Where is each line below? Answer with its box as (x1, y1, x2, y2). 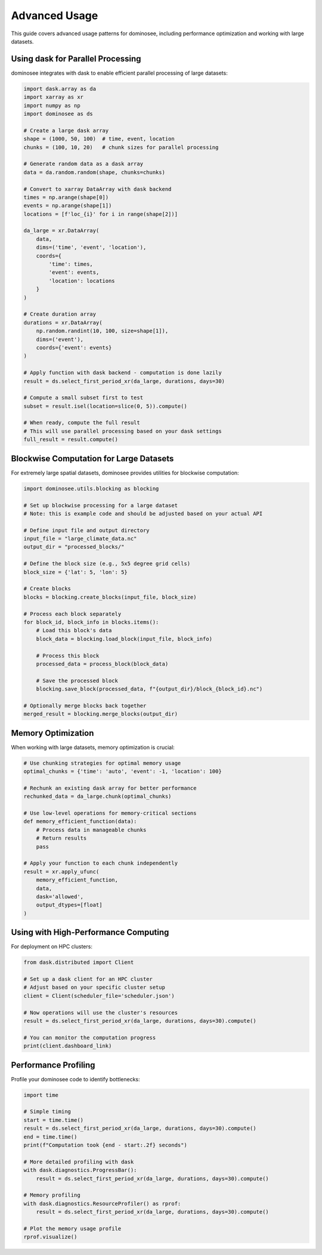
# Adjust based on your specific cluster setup (23, 984, 165, 991)
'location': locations (48, 277, 116, 284)
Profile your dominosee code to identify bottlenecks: (11, 1075, 140, 1083)
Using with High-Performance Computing (11, 927, 169, 938)
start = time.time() (23, 1117, 83, 1123)
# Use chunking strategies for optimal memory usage (23, 760, 181, 766)
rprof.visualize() (23, 1234, 78, 1241)
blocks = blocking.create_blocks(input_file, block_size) (23, 594, 197, 600)
